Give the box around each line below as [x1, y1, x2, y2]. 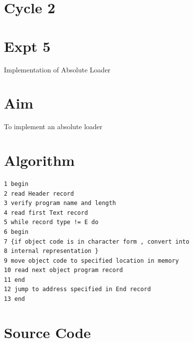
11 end [4, 276, 25, 283]
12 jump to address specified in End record [4, 286, 151, 293]
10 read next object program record [4, 267, 123, 274]
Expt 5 [4, 36, 51, 56]
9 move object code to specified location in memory [4, 257, 179, 264]
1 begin [4, 180, 29, 187]
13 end [4, 296, 25, 303]
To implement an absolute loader [4, 121, 103, 132]
